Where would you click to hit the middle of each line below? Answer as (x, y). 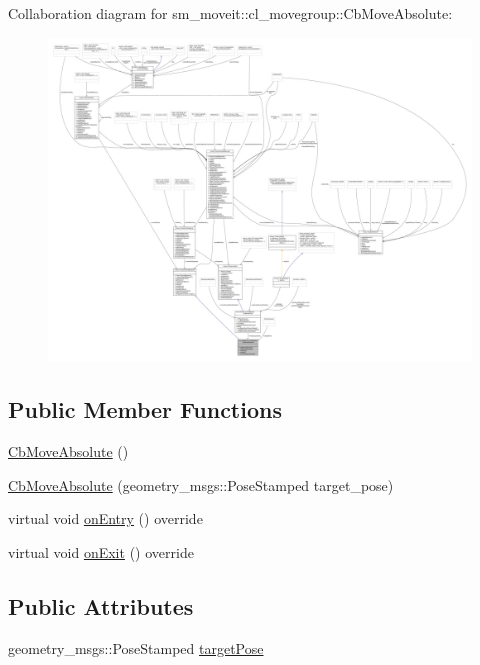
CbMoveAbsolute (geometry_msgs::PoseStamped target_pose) (201, 484)
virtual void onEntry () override (105, 518)
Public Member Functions (145, 409)
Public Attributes (101, 605)
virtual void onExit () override (101, 551)
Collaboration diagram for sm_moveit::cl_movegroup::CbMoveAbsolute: (230, 13)
